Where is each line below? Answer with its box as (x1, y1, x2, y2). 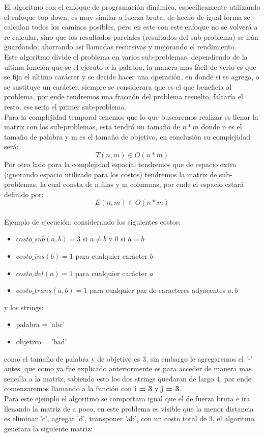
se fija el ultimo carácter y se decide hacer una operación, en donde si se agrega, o (4, 71, 259, 82)
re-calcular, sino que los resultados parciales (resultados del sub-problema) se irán (4, 31, 258, 42)
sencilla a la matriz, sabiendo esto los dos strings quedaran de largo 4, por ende (4, 373, 252, 384)
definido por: (4, 188, 44, 199)
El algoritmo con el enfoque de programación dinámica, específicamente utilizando (4, 2, 260, 12)
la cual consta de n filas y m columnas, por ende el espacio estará (40, 179, 244, 189)
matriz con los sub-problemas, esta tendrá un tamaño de (4, 121, 180, 132)
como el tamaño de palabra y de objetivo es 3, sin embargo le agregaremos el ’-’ (4, 353, 252, 364)
